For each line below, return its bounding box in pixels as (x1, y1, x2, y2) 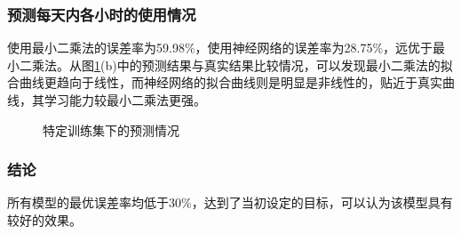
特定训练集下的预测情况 (43, 120, 179, 139)
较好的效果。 (7, 211, 82, 229)
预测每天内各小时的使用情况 (7, 3, 196, 25)
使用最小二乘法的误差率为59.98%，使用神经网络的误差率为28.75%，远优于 (7, 38, 433, 57)
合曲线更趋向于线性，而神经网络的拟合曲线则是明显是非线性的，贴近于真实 (7, 73, 442, 92)
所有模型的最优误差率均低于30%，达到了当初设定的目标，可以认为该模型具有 (7, 193, 453, 212)
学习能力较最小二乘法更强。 (44, 91, 206, 109)
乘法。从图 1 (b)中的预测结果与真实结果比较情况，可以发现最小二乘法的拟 (31, 55, 453, 74)
